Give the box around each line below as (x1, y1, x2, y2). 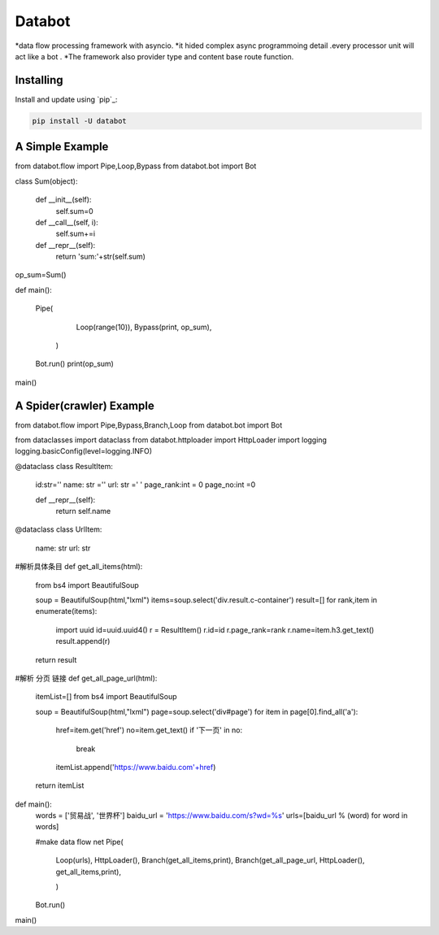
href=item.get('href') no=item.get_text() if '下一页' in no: (55, 725, 243, 735)
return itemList (35, 781, 85, 790)
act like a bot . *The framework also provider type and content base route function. (15, 51, 294, 61)
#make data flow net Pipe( (35, 837, 124, 846)
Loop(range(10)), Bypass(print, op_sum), (76, 322, 212, 332)
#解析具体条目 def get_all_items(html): (15, 562, 143, 572)
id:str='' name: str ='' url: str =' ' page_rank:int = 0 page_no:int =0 (35, 480, 256, 489)
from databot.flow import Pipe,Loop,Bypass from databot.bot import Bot (15, 161, 257, 171)
